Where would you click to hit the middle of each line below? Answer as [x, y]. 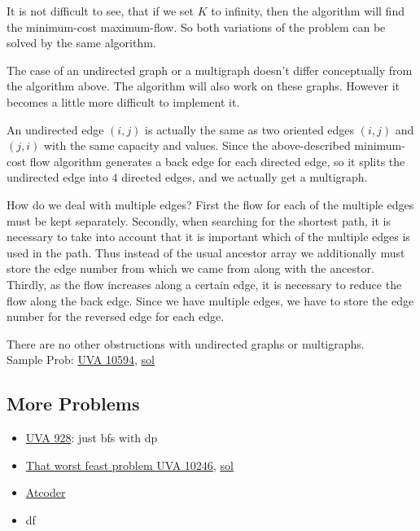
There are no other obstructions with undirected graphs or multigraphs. [186, 343]
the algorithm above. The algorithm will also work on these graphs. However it [203, 86]
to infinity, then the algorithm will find [308, 11]
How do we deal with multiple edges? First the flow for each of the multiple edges [210, 204]
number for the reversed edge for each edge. [116, 316]
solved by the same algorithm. [81, 43]
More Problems [73, 404]
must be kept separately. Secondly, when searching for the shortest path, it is [199, 220]
